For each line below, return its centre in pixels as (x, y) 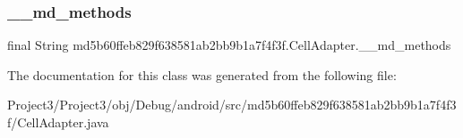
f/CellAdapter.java (58, 122)
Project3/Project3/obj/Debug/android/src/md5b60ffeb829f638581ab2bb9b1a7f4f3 (232, 105)
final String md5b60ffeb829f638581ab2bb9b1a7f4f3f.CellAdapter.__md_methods (229, 45)
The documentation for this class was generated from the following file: (202, 74)
